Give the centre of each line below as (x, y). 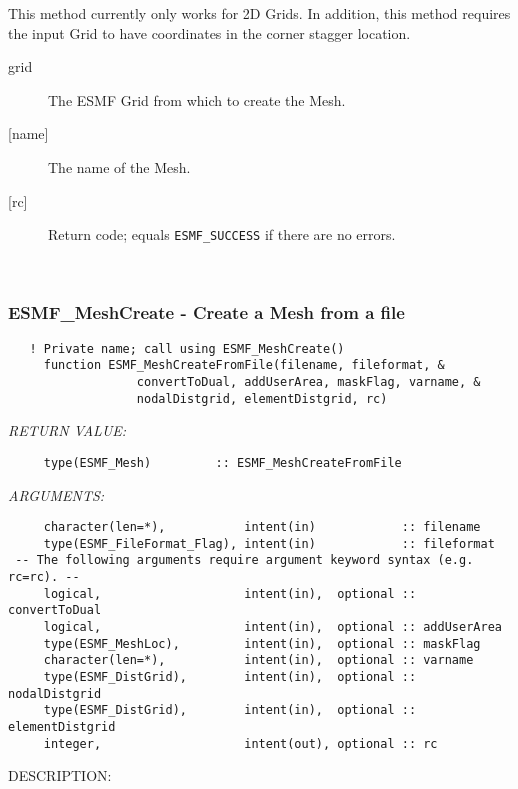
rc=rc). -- (44, 577)
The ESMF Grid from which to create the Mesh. (197, 99)
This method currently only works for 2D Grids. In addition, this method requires (259, 13)
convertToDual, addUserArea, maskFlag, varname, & (308, 381)
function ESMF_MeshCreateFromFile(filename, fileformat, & (244, 365)
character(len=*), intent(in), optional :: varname (258, 660)
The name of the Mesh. (119, 166)
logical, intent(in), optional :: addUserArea (272, 627)
